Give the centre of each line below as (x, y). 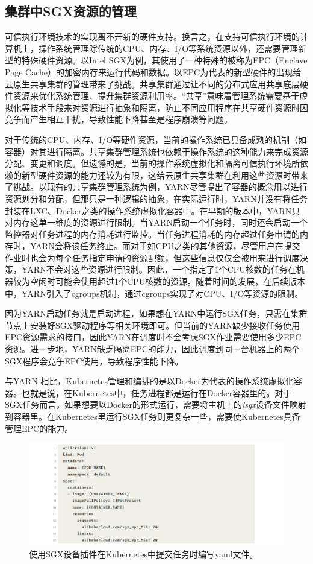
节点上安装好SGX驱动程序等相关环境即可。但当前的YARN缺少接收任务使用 (152, 325)
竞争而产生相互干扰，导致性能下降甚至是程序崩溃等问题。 (119, 119)
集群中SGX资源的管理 (71, 11)
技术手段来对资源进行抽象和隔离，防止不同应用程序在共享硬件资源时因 (169, 107)
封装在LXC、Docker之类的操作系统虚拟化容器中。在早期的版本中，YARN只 (153, 210)
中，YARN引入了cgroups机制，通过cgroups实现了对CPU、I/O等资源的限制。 (154, 293)
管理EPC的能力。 (39, 428)
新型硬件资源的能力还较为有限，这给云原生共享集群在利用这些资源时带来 (165, 175)
